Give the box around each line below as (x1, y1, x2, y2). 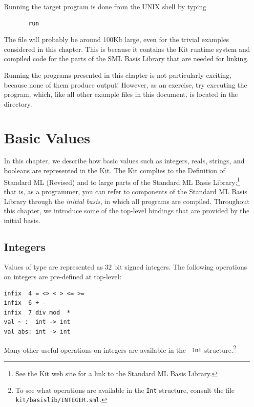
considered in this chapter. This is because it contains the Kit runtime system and (4, 44, 250, 54)
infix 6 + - (4, 299, 46, 307)
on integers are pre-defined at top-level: (4, 271, 122, 282)
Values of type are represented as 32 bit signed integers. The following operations (4, 262, 247, 272)
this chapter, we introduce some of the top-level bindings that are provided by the (4, 205, 250, 216)
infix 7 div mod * (4, 309, 71, 316)
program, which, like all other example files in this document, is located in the (4, 89, 238, 99)
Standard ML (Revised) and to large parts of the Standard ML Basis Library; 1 (4, 175, 240, 187)
